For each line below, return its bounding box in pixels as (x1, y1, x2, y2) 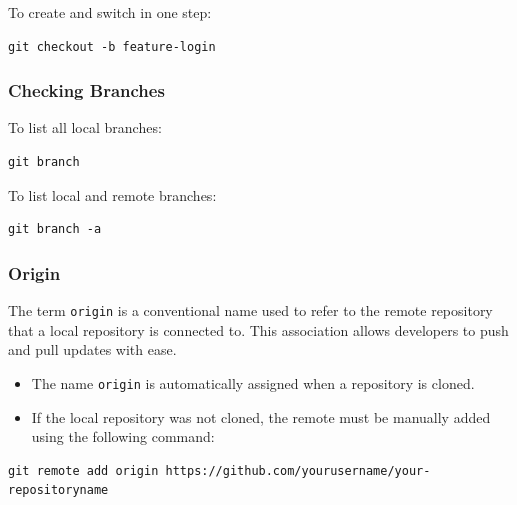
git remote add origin (8, 463, 159, 478)
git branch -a (8, 222, 102, 237)
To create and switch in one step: (8, 2, 212, 22)
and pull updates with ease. (8, 339, 177, 360)
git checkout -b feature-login (8, 39, 216, 54)
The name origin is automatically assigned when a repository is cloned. (31, 372, 475, 393)
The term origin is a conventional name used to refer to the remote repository (8, 300, 493, 320)
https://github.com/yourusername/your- (165, 463, 431, 478)
